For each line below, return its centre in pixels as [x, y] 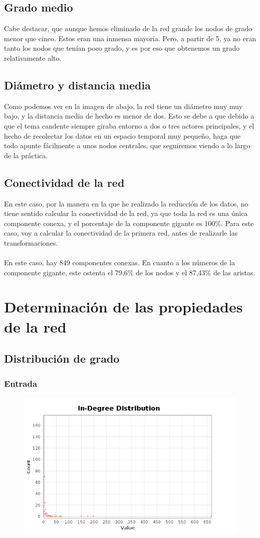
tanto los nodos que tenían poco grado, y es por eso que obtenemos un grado [122, 48]
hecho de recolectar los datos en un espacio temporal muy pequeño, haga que [122, 135]
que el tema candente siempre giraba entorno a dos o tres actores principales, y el [129, 125]
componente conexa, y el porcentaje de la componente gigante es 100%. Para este [129, 223]
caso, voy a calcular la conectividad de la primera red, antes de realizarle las [121, 233]
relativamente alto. [33, 58]
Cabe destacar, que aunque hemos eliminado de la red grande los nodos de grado [128, 28]
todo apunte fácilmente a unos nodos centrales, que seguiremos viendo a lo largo [127, 145]
